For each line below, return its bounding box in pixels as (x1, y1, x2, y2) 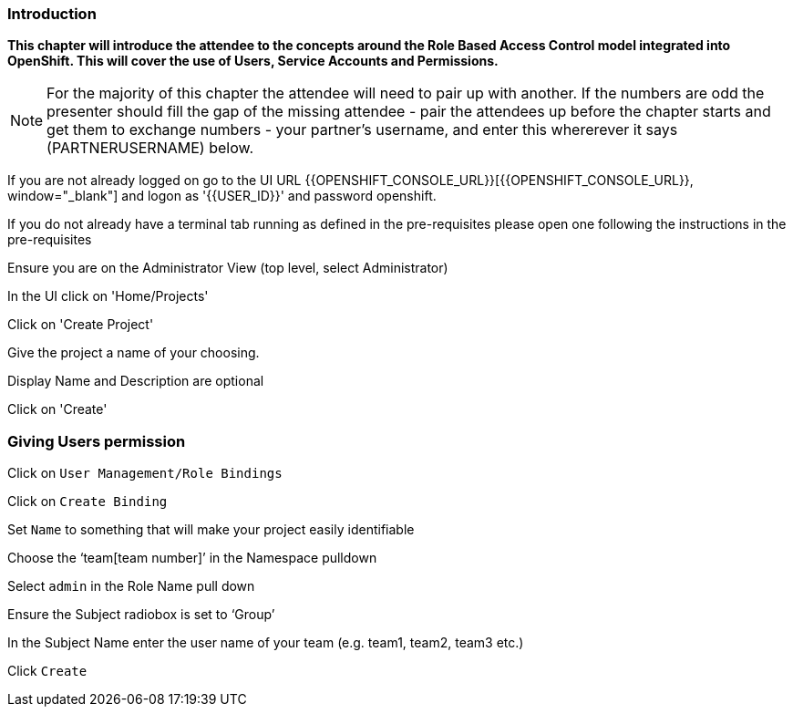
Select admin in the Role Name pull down (7, 578, 255, 595)
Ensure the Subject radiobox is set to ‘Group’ (7, 606, 275, 623)
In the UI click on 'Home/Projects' (7, 288, 209, 305)
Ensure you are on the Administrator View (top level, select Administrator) (7, 260, 448, 276)
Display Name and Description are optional (7, 373, 264, 389)
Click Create (7, 663, 88, 679)
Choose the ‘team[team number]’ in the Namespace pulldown (7, 550, 377, 566)
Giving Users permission (7, 431, 186, 450)
